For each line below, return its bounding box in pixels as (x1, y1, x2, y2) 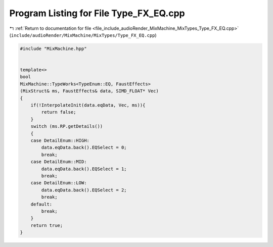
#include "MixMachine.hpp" (20, 45, 87, 52)
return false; (41, 109, 76, 115)
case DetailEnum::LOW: (30, 180, 87, 186)
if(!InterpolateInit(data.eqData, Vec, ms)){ (30, 103, 146, 108)
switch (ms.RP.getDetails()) (30, 124, 103, 129)
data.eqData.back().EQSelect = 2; (41, 187, 127, 193)
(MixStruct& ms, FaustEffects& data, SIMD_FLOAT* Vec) (20, 88, 159, 94)
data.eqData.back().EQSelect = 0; (41, 144, 127, 151)
